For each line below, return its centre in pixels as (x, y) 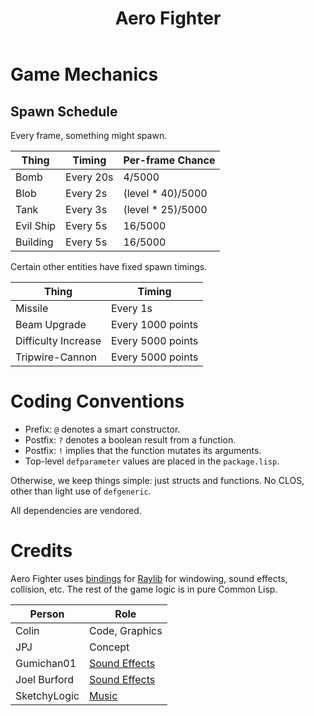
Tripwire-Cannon (56, 357)
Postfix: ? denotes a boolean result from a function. (130, 439)
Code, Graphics (126, 630)
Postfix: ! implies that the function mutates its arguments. (143, 450)
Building (34, 242)
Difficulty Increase (58, 340)
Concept (109, 647)
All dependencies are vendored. (76, 510)
